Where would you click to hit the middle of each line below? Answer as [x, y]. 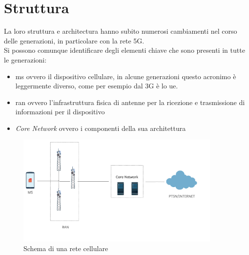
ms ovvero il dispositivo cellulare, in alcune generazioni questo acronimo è [126, 76]
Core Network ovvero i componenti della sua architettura [101, 128]
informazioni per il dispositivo [60, 112]
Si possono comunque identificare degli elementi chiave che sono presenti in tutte [124, 50]
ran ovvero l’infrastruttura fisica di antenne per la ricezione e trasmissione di [130, 102]
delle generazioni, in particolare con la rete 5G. [74, 40]
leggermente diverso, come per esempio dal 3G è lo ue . [97, 86]
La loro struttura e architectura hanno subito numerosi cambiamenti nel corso [121, 31]
